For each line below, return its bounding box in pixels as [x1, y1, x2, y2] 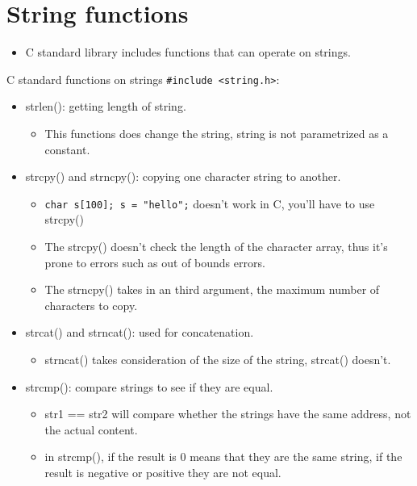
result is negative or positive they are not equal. [44, 463, 281, 480]
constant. [44, 140, 90, 157]
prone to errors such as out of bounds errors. [44, 253, 265, 270]
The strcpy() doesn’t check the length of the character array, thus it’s [44, 238, 388, 254]
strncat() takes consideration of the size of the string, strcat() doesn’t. [44, 350, 391, 367]
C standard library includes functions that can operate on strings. [25, 44, 351, 61]
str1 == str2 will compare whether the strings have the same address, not [44, 405, 411, 422]
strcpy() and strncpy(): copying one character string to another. [25, 168, 341, 185]
